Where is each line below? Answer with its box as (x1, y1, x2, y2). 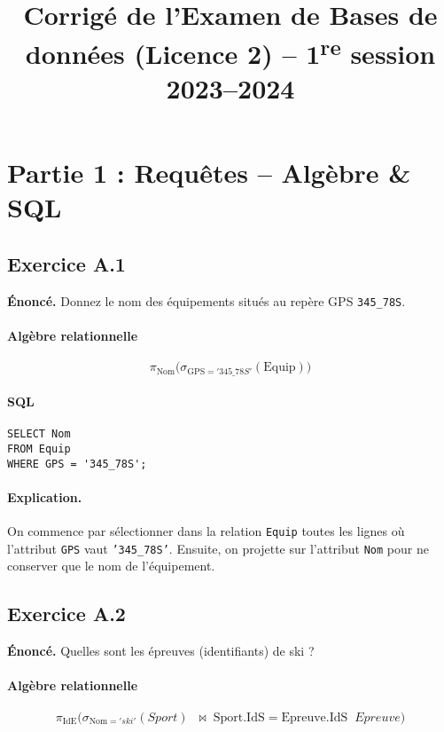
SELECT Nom (7, 428, 71, 441)
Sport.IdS (213, 711, 265, 724)
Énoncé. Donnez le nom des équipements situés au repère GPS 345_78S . (7, 291, 406, 310)
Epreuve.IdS (281, 711, 348, 724)
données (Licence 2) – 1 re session (25, 31, 436, 71)
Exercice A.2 (7, 600, 126, 627)
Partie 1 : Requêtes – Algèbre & (7, 154, 411, 191)
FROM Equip (7, 443, 71, 456)
